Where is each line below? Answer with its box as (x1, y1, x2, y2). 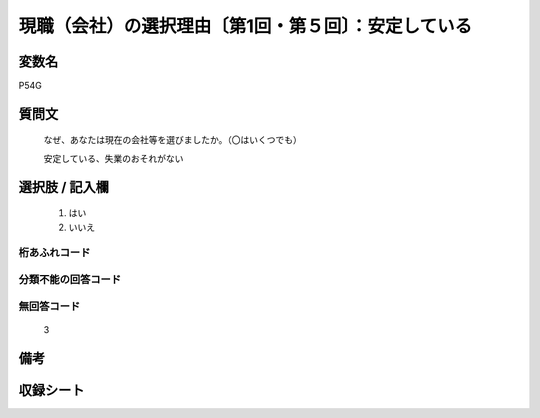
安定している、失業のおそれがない (43, 152, 184, 164)
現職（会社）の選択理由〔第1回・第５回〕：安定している (18, 15, 473, 37)
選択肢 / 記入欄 (18, 178, 110, 195)
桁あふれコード (18, 246, 91, 260)
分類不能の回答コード (18, 272, 122, 286)
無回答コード (18, 299, 81, 313)
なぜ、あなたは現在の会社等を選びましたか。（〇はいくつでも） (43, 134, 302, 146)
